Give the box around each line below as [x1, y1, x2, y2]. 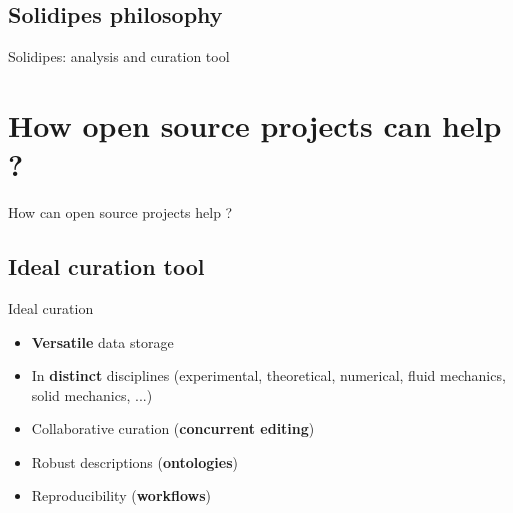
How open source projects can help [8, 104, 502, 145]
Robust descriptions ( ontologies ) [31, 451, 239, 472]
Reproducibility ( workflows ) [31, 485, 212, 506]
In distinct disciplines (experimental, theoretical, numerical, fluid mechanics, [31, 365, 506, 386]
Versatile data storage [31, 331, 174, 352]
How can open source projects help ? [8, 202, 233, 223]
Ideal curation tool [8, 251, 205, 282]
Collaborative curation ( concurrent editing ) [31, 418, 315, 439]
